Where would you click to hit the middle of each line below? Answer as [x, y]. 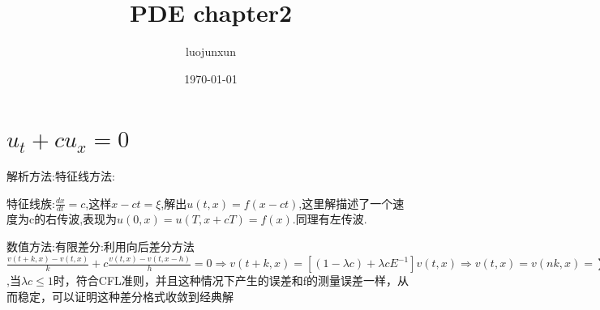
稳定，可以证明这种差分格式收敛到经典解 [125, 296]
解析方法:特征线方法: [61, 175]
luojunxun [211, 51]
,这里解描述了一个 [346, 203]
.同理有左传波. [330, 219]
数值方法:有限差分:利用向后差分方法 [101, 246]
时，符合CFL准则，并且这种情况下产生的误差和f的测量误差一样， [225, 280]
